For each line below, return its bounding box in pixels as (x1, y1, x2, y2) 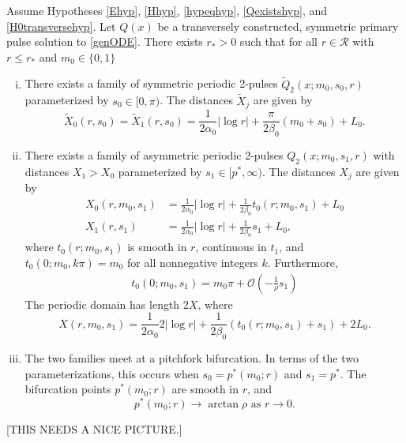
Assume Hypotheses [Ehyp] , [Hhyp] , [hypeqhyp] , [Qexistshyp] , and (6, 2, 327, 18)
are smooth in (171, 381, 239, 397)
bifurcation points (24, 381, 111, 397)
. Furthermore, (267, 253, 338, 270)
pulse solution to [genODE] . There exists (6, 33, 203, 50)
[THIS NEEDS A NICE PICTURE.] (6, 420, 182, 437)
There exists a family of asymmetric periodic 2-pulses (24, 146, 284, 163)
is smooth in (127, 238, 187, 255)
